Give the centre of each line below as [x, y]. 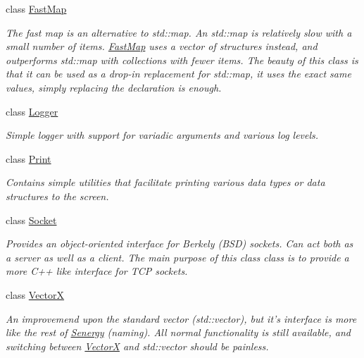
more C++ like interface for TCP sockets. [97, 271]
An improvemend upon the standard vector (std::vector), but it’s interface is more [181, 318]
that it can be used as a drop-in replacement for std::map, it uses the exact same [178, 74]
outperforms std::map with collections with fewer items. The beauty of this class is [182, 60]
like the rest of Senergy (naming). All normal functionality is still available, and [178, 332]
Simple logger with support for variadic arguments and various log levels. [162, 135]
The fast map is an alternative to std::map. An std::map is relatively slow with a [179, 32]
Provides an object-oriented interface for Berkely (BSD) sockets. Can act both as [180, 243]
